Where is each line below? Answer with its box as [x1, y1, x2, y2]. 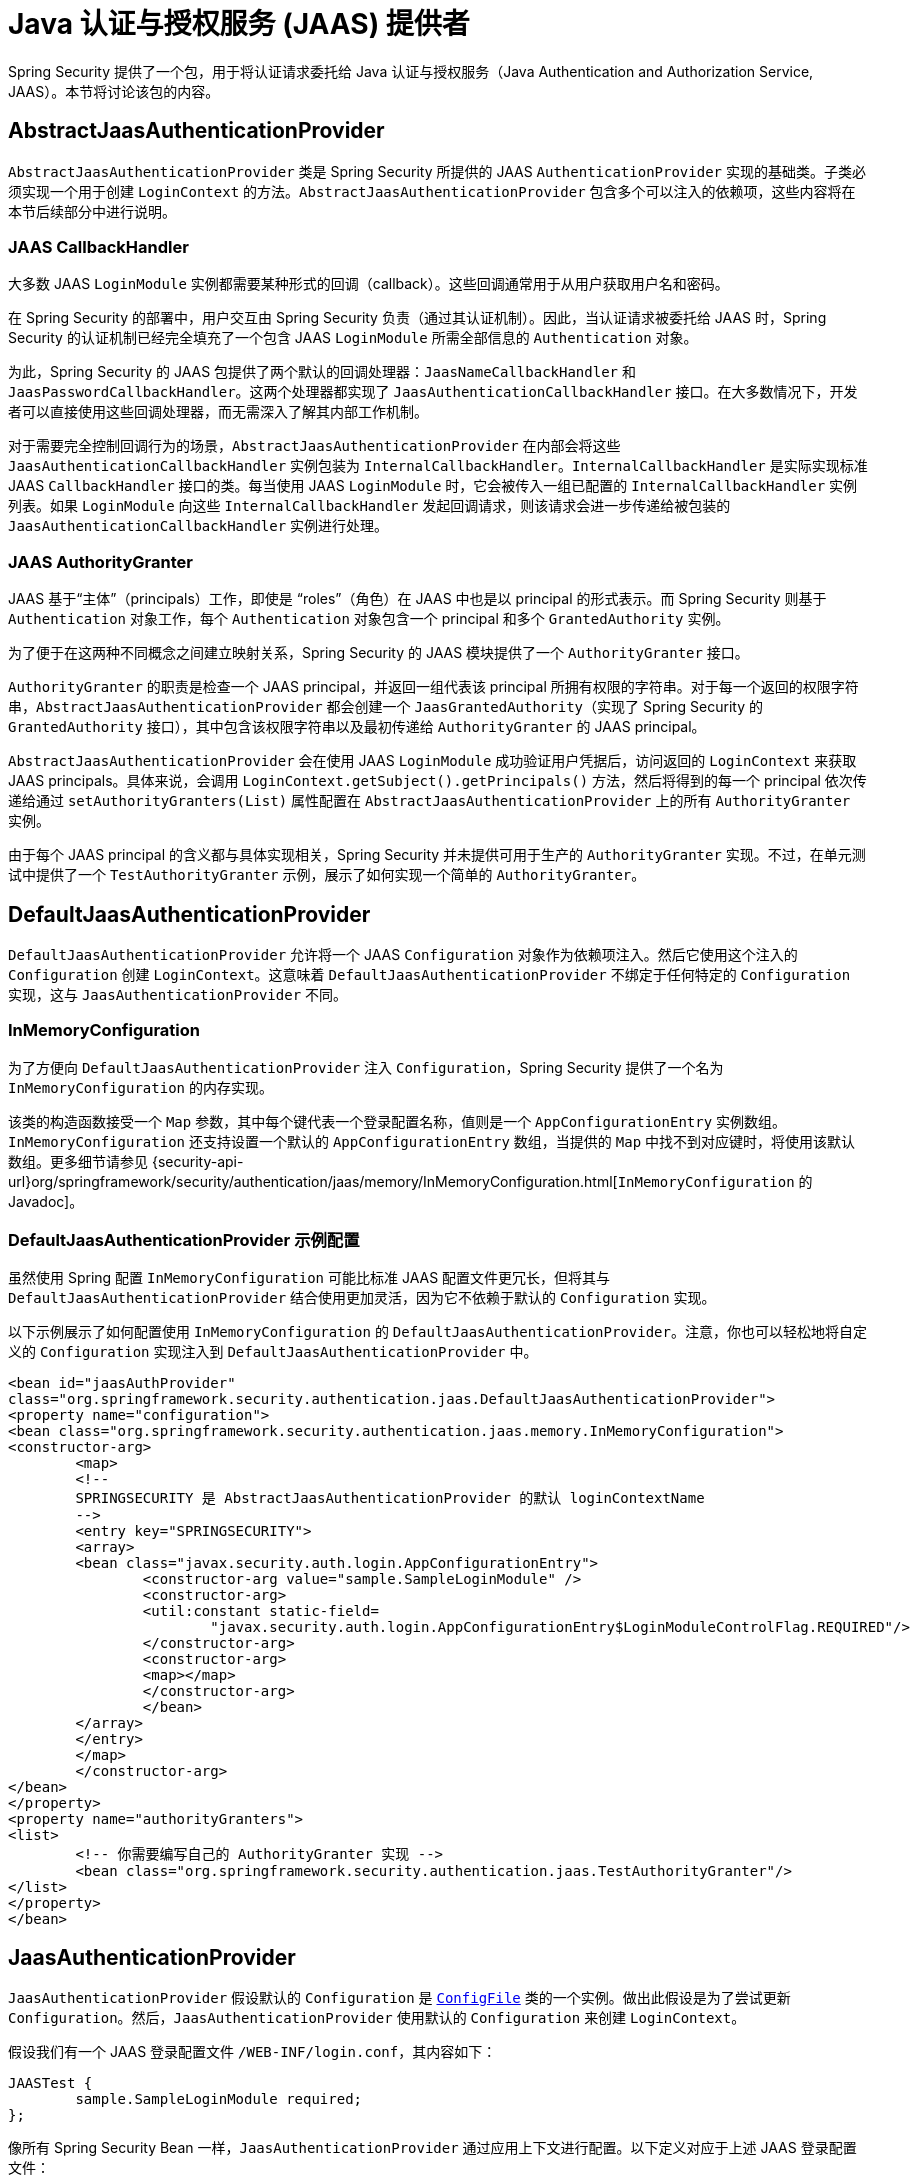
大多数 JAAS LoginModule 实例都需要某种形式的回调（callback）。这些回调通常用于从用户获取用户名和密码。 [8, 275, 729, 293]
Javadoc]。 [8, 1192, 84, 1210]
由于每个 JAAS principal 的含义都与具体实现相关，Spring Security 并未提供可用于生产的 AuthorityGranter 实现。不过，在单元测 [8, 846, 866, 864]
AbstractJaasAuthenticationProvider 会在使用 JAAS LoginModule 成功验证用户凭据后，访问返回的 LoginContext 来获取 [8, 752, 857, 770]
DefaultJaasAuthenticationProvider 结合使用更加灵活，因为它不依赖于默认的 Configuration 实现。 [8, 1289, 716, 1307]
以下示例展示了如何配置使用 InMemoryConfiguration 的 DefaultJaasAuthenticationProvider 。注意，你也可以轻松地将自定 [8, 1323, 867, 1341]
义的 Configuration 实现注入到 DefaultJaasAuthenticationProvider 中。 [8, 1343, 538, 1361]
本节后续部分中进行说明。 [8, 202, 176, 220]
